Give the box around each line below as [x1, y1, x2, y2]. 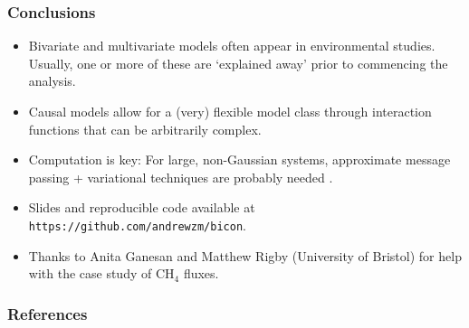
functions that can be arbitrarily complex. [28, 119, 262, 138]
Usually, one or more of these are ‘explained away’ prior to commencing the [28, 53, 448, 72]
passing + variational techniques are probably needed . [28, 167, 333, 186]
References [7, 302, 88, 324]
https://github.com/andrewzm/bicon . [28, 215, 246, 234]
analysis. [28, 71, 76, 90]
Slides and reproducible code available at [28, 198, 255, 217]
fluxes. [183, 264, 219, 283]
